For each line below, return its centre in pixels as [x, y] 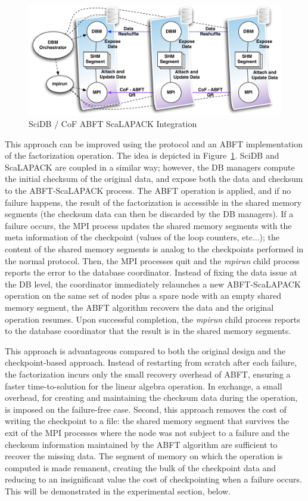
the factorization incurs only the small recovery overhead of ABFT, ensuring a [148, 374]
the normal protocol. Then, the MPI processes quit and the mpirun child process [152, 260]
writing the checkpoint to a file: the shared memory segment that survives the [147, 421]
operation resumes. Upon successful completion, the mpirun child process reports [153, 319]
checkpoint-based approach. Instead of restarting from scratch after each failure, [151, 362]
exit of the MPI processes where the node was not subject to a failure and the [147, 432]
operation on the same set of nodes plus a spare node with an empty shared [143, 296]
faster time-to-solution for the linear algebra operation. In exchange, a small [144, 386]
